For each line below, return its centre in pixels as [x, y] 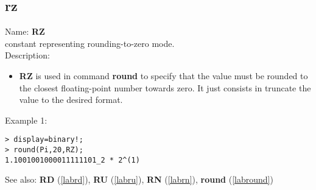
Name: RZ [25, 31]
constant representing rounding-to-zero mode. [90, 43]
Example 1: [26, 120]
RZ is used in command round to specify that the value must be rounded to [163, 75]
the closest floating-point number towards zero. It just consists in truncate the [165, 87]
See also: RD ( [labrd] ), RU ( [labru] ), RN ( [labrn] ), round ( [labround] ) [139, 179]
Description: [27, 55]
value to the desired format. [71, 100]
